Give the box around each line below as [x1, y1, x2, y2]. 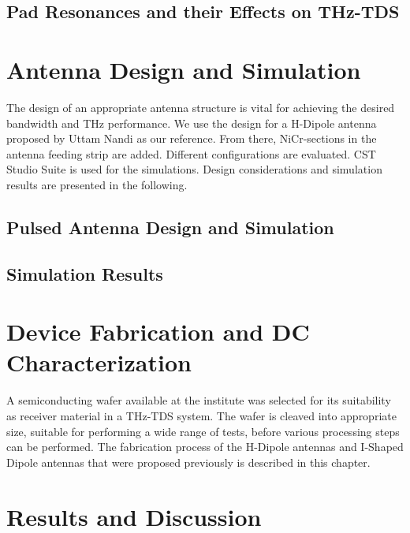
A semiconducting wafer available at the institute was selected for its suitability [6, 392, 391, 408]
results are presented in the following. [6, 176, 188, 192]
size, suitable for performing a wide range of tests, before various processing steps [6, 423, 400, 439]
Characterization [6, 346, 192, 378]
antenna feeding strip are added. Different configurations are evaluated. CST [6, 145, 376, 162]
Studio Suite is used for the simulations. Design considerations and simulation [6, 161, 382, 177]
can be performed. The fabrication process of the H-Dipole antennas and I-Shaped [6, 438, 404, 455]
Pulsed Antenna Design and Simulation [6, 214, 334, 239]
